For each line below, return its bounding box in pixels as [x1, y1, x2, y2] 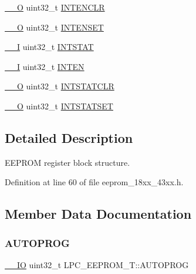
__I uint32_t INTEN [5, 60, 85, 72]
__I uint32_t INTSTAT [5, 41, 94, 53]
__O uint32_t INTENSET [5, 21, 104, 33]
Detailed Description [5, 128, 133, 146]
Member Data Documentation [5, 205, 192, 223]
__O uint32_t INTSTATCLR [5, 80, 114, 92]
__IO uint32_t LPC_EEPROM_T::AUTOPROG [5, 258, 189, 270]
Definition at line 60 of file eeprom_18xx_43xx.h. [5, 176, 184, 188]
